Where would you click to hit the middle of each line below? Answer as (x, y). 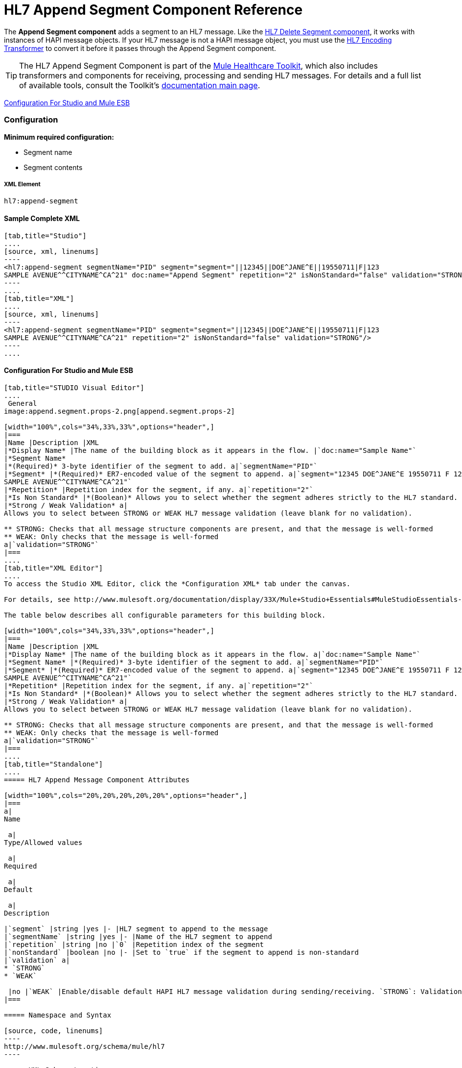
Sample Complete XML (42, 218)
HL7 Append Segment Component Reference (153, 10)
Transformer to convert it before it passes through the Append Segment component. (140, 48)
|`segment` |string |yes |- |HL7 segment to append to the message (136, 929)
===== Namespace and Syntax (58, 1015)
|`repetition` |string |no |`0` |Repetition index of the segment (134, 944)
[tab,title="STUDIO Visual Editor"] (74, 387)
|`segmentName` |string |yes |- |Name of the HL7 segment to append (138, 936)
